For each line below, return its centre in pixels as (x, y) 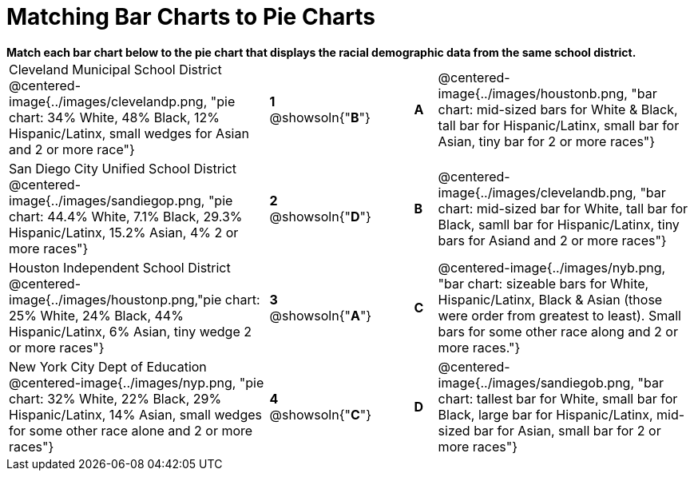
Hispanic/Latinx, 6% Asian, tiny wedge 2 (131, 331)
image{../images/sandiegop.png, (107, 200)
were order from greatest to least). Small (559, 315)
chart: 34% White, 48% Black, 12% (115, 117)
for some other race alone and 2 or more (131, 430)
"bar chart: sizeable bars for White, (543, 283)
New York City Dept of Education (108, 366)
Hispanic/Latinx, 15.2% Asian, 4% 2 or (124, 232)
